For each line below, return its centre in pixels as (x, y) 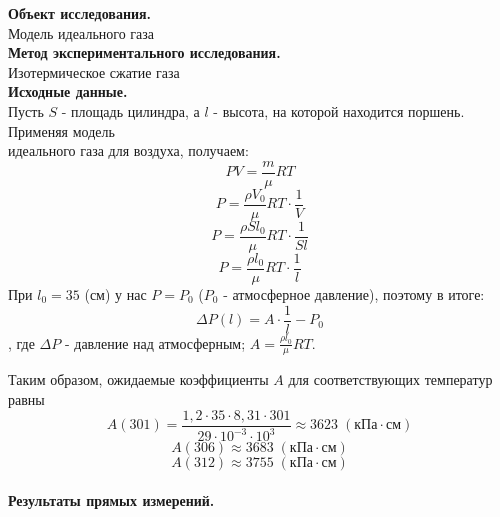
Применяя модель (61, 130)
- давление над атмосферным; (155, 342)
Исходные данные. (68, 91)
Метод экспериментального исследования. (144, 52)
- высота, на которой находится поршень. (339, 110)
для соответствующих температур (390, 379)
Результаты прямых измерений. (111, 499)
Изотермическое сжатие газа (94, 71)
